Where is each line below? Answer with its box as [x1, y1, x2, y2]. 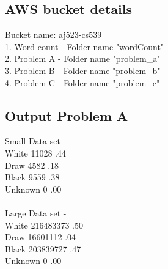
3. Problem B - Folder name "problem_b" [5, 64, 161, 76]
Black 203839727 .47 [5, 242, 81, 255]
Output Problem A [5, 106, 128, 125]
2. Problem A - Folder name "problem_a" [5, 52, 161, 65]
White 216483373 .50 [5, 218, 83, 231]
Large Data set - [5, 206, 67, 219]
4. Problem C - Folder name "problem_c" [5, 76, 160, 89]
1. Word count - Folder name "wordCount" [5, 40, 164, 53]
